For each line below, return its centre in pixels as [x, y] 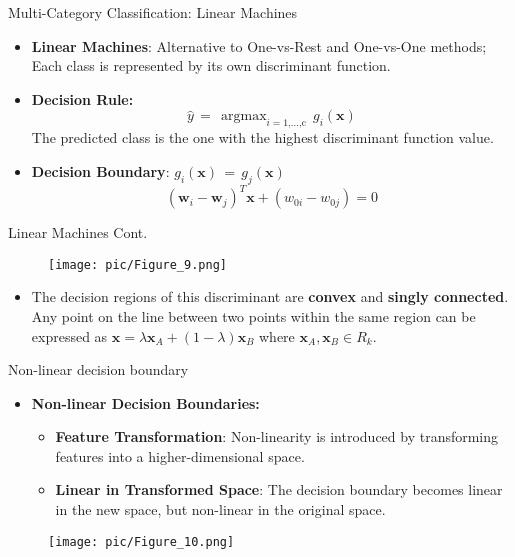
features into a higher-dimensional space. [180, 455]
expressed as [69, 335]
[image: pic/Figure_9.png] [137, 264]
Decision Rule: [82, 98]
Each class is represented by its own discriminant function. [211, 65]
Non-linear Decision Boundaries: [145, 402]
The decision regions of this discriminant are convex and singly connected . [270, 296]
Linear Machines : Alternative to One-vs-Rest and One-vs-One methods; [259, 45]
